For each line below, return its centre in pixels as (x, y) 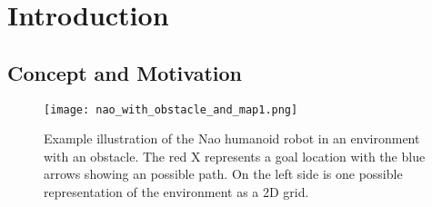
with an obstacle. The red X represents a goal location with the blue (235, 156)
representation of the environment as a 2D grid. (176, 192)
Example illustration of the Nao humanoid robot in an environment (232, 138)
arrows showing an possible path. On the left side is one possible (223, 174)
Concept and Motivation (125, 72)
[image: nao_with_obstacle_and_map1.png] (171, 109)
